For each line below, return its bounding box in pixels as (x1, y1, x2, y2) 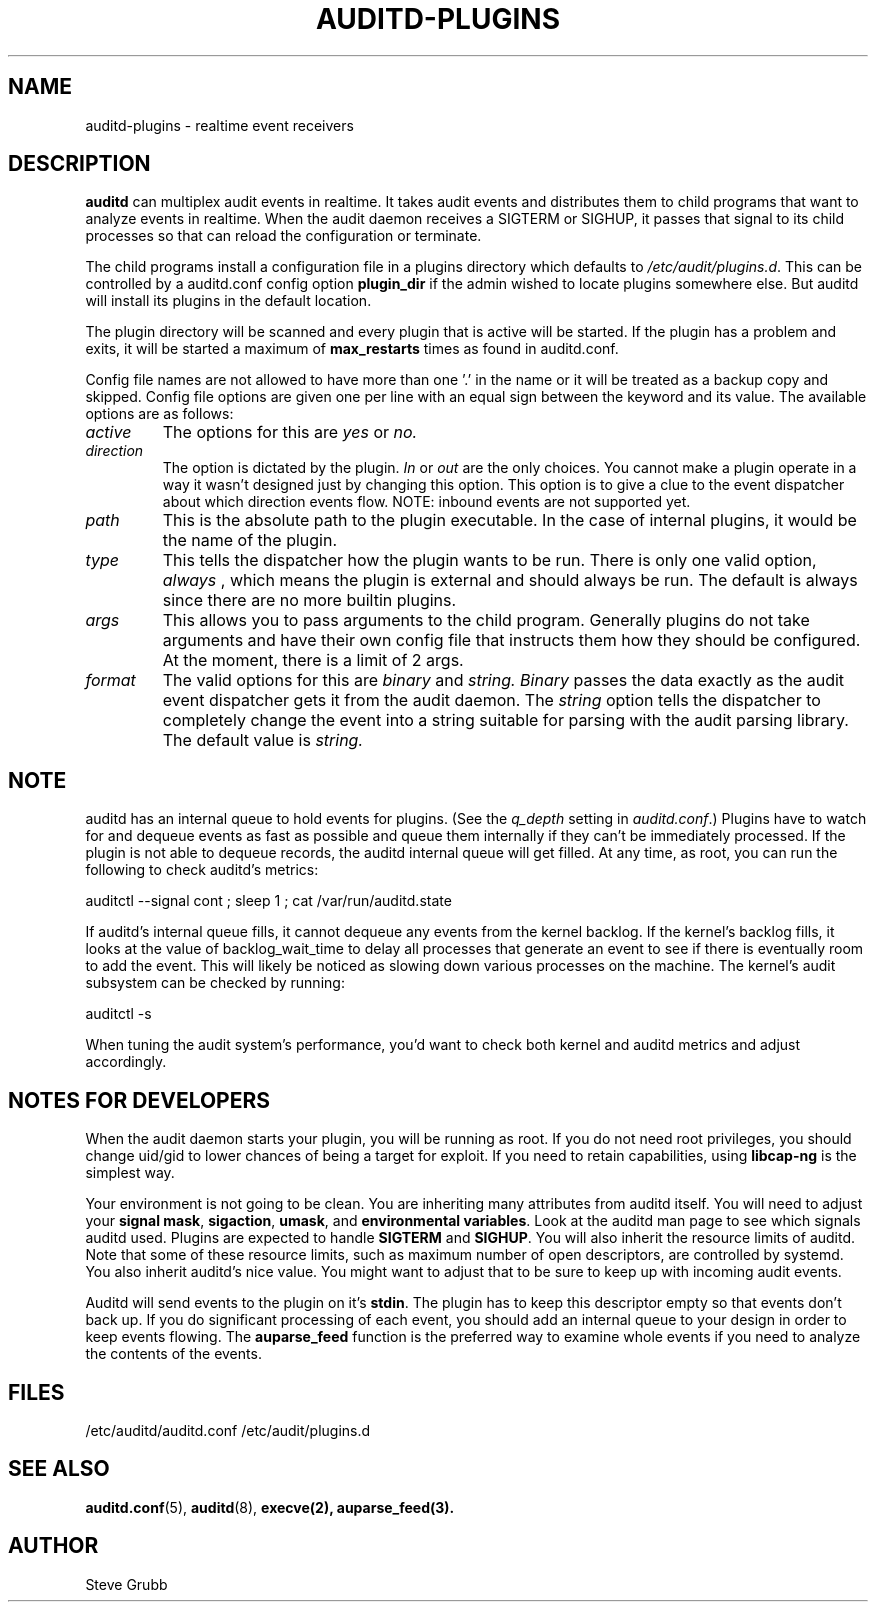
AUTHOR (8, 1533, 99, 1559)
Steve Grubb (85, 1575, 168, 1593)
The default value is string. (162, 730, 364, 751)
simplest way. (85, 1164, 175, 1182)
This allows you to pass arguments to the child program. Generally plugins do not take (162, 610, 810, 631)
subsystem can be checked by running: (85, 974, 345, 992)
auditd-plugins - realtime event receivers (85, 116, 354, 134)
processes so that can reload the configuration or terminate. (85, 227, 482, 245)
